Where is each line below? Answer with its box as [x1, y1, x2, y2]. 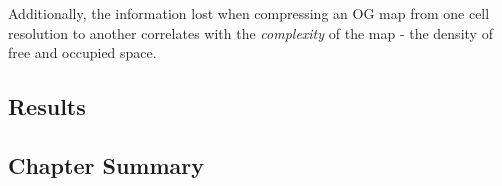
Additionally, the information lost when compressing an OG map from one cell [8, 3, 490, 24]
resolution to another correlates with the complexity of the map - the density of [8, 22, 493, 43]
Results [8, 91, 86, 122]
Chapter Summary [8, 150, 204, 181]
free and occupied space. [8, 42, 157, 63]
